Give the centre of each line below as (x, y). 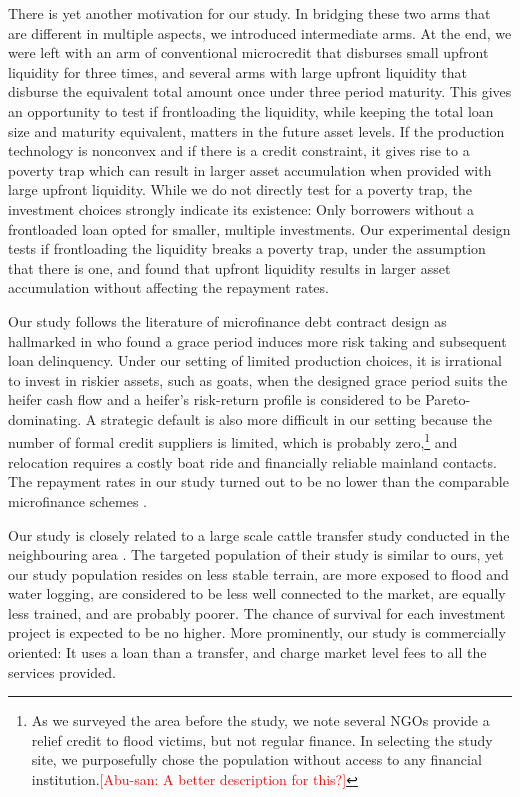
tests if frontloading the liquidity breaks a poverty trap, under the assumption (247, 248)
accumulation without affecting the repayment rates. (168, 287)
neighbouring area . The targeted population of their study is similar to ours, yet (256, 554)
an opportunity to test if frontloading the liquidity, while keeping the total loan (251, 110)
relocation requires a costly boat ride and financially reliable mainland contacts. (252, 461)
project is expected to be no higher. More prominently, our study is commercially (257, 632)
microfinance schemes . (78, 500)
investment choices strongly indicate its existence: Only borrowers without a (241, 208)
